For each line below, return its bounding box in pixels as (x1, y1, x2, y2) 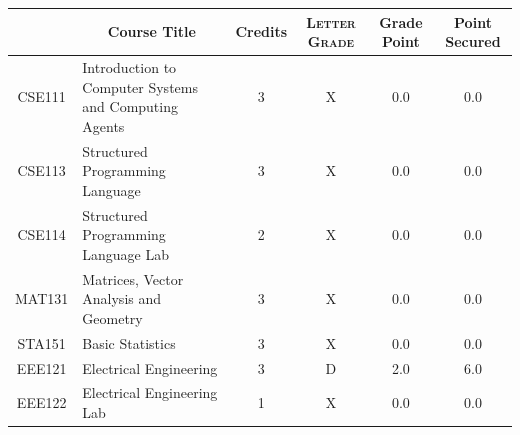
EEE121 (16, 357, 67, 378)
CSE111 (17, 86, 66, 107)
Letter (306, 11, 356, 32)
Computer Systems (82, 76, 198, 97)
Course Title (107, 21, 196, 42)
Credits (235, 21, 288, 42)
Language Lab (82, 243, 170, 264)
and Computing (82, 96, 178, 117)
